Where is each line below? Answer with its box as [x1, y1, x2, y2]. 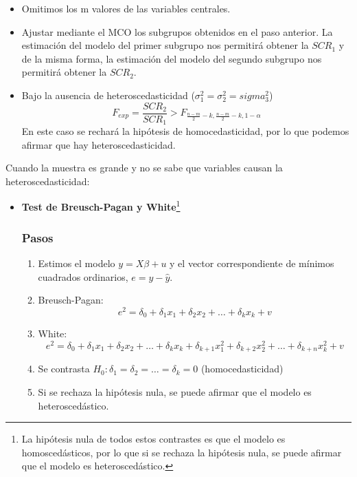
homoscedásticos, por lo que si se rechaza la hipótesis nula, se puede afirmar [21, 445, 342, 459]
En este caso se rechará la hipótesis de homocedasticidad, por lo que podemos [21, 124, 349, 138]
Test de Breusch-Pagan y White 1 [21, 198, 181, 214]
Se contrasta [38, 361, 90, 376]
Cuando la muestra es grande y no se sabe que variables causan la [5, 160, 283, 175]
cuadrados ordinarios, [38, 269, 128, 284]
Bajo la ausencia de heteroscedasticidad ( [21, 87, 195, 102]
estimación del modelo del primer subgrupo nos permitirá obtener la [21, 38, 309, 52]
